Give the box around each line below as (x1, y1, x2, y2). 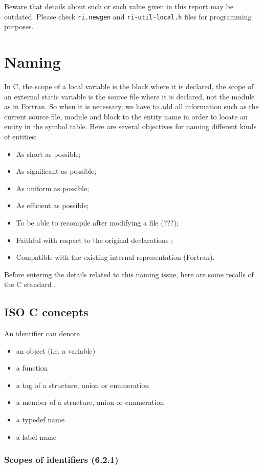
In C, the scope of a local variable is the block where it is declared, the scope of (4, 80, 254, 91)
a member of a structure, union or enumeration (16, 397, 164, 407)
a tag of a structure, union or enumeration (16, 379, 149, 390)
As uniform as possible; (16, 182, 90, 193)
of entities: (4, 131, 37, 141)
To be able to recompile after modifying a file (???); (16, 217, 179, 228)
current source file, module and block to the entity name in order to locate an (4, 111, 248, 121)
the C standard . (4, 279, 56, 290)
